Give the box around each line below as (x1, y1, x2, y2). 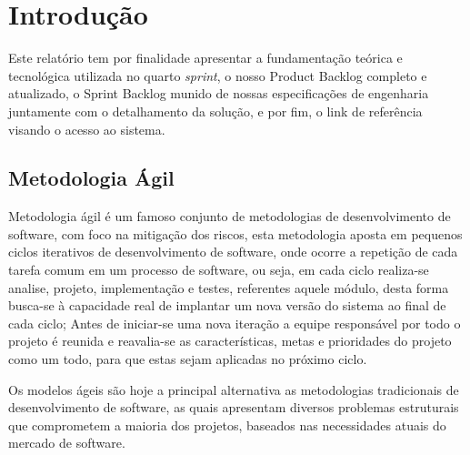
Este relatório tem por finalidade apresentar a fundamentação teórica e (8, 48, 403, 67)
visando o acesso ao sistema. (8, 119, 165, 138)
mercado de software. (8, 433, 125, 452)
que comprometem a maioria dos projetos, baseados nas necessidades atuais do (8, 415, 446, 434)
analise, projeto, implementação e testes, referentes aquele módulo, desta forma (8, 278, 449, 297)
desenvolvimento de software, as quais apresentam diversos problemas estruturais (8, 398, 459, 417)
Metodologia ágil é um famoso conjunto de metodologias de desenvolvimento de (8, 207, 451, 226)
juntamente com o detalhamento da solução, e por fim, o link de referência (8, 101, 423, 120)
